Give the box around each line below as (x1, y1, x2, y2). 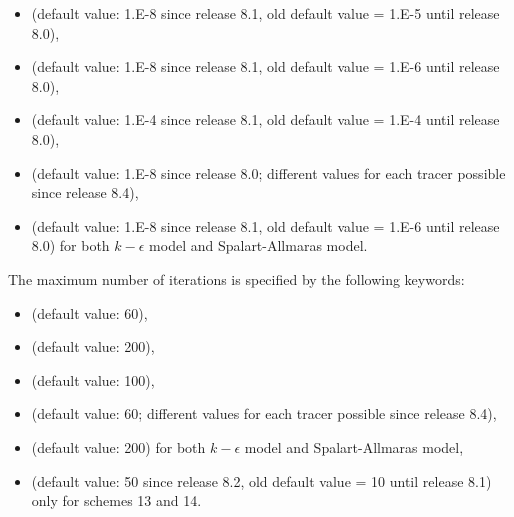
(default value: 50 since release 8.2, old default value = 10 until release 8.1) (31, 470, 492, 491)
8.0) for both (31, 235, 110, 256)
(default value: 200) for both (31, 436, 206, 457)
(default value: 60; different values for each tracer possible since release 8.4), (31, 403, 497, 424)
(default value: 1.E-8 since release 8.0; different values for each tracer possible (31, 162, 506, 183)
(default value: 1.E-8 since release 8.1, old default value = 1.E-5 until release (31, 3, 500, 23)
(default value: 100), (31, 369, 155, 390)
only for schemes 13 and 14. (31, 490, 202, 511)
